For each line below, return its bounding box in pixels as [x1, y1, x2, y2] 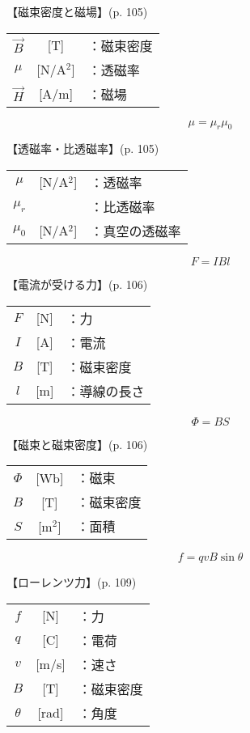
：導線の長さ [66, 381, 145, 400]
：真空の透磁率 [90, 221, 181, 240]
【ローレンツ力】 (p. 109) [6, 574, 137, 591]
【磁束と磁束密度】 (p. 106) [6, 435, 148, 452]
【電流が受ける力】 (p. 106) [6, 275, 148, 292]
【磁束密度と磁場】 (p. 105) [6, 3, 148, 19]
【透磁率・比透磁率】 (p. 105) [6, 140, 159, 157]
